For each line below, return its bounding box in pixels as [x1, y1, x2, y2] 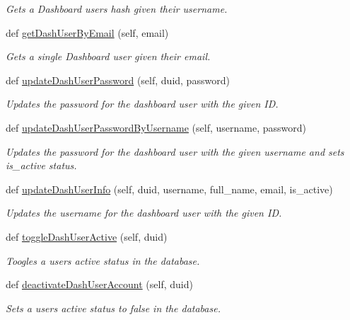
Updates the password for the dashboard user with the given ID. [6, 96, 279, 111]
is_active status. [6, 158, 77, 173]
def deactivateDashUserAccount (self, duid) [6, 277, 193, 292]
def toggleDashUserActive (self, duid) [6, 229, 168, 244]
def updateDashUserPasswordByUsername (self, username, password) [6, 120, 306, 135]
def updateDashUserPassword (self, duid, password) [6, 72, 230, 87]
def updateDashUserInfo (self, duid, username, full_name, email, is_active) [6, 181, 333, 196]
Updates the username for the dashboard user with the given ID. [6, 205, 282, 220]
